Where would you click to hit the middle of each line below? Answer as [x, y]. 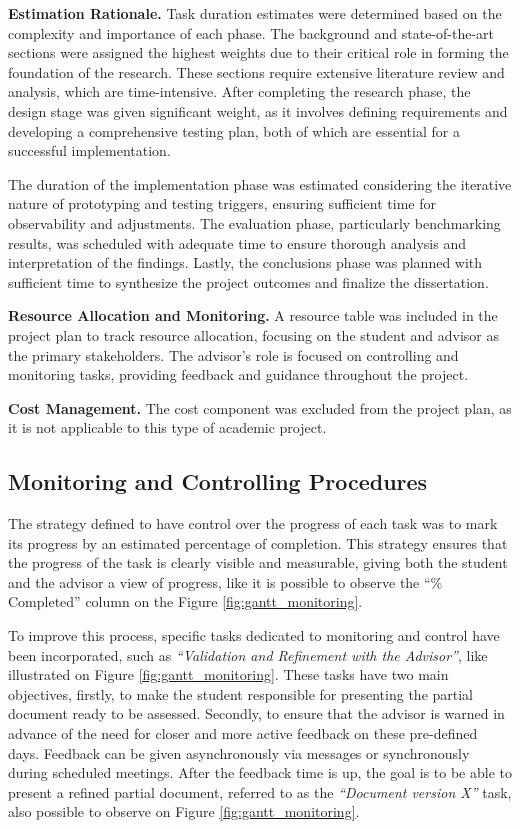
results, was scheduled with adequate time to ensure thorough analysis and [237, 242]
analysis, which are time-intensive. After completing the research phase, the [239, 91]
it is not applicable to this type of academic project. [167, 427]
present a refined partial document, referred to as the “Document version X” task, [260, 791]
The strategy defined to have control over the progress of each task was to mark [253, 523]
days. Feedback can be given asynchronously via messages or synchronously [239, 752]
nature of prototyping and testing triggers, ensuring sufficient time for [222, 203]
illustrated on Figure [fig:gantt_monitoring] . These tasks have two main [228, 674]
